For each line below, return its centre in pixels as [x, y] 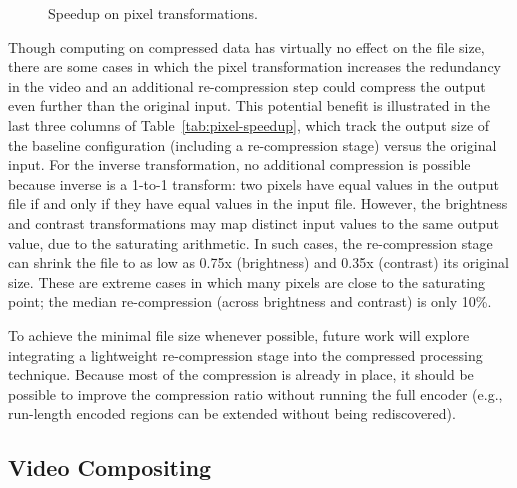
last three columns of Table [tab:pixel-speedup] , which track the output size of [249, 124]
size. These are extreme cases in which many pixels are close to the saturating [246, 281]
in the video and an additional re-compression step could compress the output [247, 85]
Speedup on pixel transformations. [153, 13]
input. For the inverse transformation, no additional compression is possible [239, 164]
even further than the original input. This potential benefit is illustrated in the [249, 105]
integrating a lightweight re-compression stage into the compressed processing [245, 354]
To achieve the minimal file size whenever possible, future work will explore [239, 334]
